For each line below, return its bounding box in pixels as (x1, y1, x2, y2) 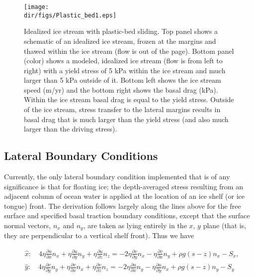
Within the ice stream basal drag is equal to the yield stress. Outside (24, 94, 234, 105)
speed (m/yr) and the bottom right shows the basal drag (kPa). (24, 84, 218, 95)
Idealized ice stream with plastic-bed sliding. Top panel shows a (24, 26, 218, 36)
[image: (24, 3, 49, 10)
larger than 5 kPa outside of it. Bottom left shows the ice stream (24, 75, 221, 85)
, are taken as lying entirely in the (83, 220, 187, 231)
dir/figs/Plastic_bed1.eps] (24, 11, 117, 19)
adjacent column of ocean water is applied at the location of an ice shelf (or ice (4, 191, 245, 201)
